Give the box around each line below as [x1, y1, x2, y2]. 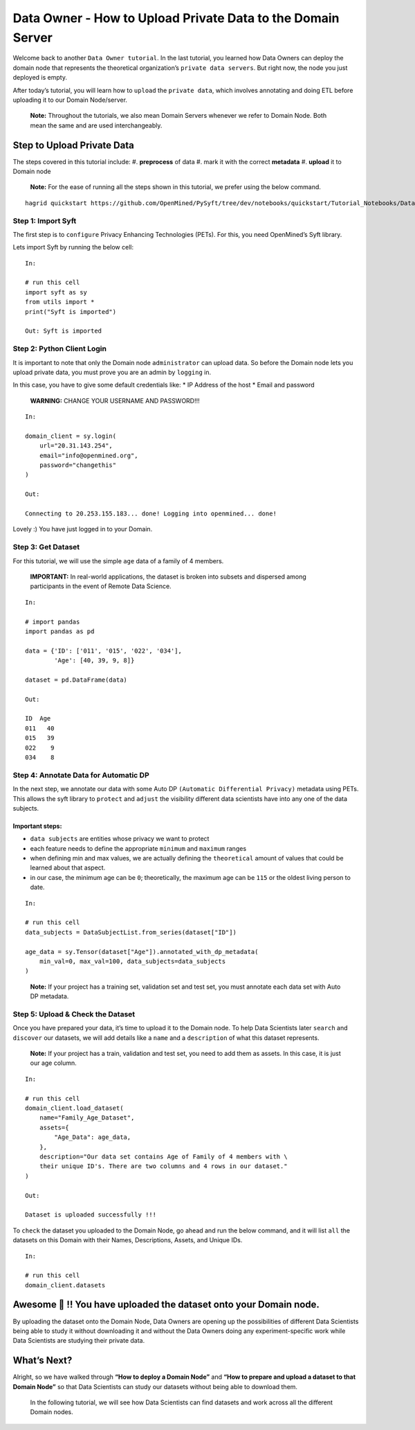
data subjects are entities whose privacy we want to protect [30, 835, 210, 843]
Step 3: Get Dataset [12, 542, 80, 552]
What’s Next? [12, 1354, 73, 1366]
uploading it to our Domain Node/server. [12, 96, 128, 104]
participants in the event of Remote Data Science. [30, 582, 172, 590]
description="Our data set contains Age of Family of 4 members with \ [39, 1152, 288, 1160]
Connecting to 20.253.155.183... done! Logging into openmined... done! [25, 510, 277, 518]
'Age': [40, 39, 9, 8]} [54, 657, 135, 664]
